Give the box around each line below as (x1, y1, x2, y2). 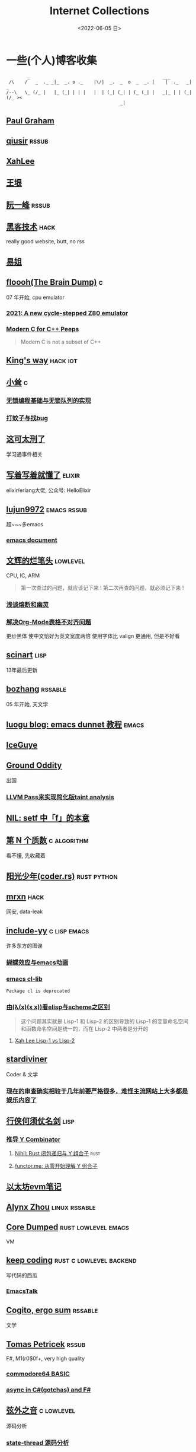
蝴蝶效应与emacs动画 (6, 958, 69, 967)
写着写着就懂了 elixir (6, 470, 80, 480)
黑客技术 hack (6, 222, 56, 232)
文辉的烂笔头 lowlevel (6, 556, 85, 566)
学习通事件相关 (6, 451, 43, 458)
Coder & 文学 (6, 1070, 38, 1078)
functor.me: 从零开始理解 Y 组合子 (14, 1162, 98, 1170)
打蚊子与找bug (6, 414, 49, 422)
